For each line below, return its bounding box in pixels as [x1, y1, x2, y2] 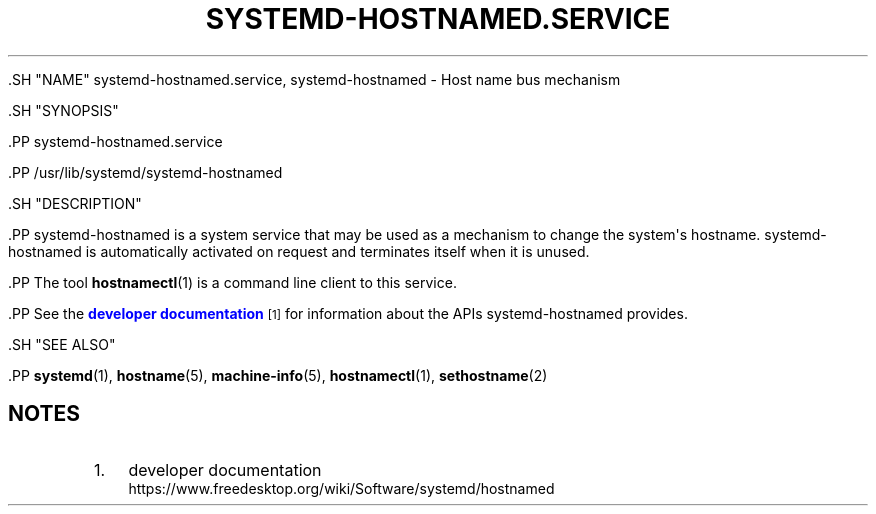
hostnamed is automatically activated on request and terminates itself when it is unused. [8, 242, 590, 260]
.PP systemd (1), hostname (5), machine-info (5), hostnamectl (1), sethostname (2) [8, 366, 548, 384]
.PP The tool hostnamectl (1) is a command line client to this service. [8, 273, 457, 291]
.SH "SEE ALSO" [8, 335, 116, 353]
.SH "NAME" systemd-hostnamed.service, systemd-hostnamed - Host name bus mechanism [8, 70, 621, 88]
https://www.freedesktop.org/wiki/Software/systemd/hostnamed [128, 479, 555, 497]
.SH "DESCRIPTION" [8, 194, 142, 212]
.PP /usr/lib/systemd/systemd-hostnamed [8, 163, 283, 181]
